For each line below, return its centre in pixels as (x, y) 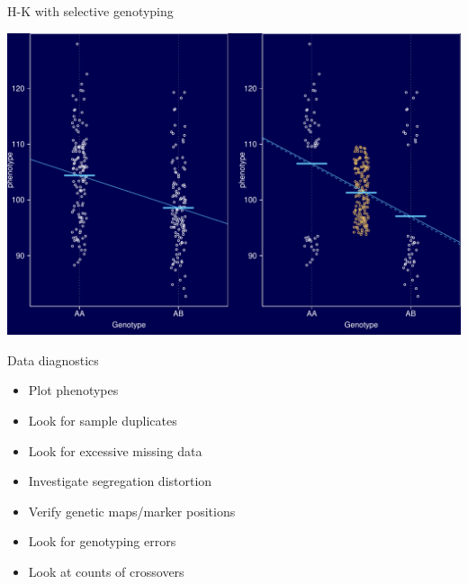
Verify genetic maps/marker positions (132, 511)
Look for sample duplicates (103, 421)
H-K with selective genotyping (90, 11)
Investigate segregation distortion (120, 481)
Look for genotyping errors (102, 541)
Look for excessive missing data (115, 450)
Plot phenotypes (73, 390)
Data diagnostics (53, 359)
